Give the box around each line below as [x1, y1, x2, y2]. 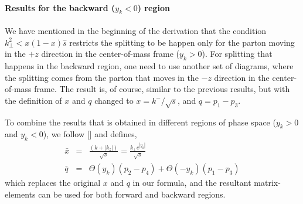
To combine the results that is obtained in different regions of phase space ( [5, 115, 276, 128]
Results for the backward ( [5, 1, 115, 13]
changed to [94, 94, 134, 106]
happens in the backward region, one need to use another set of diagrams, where [5, 59, 294, 72]
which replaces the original [5, 176, 101, 188]
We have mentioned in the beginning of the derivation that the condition [5, 25, 267, 36]
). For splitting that [202, 47, 273, 60]
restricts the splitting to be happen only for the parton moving [69, 36, 295, 48]
